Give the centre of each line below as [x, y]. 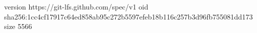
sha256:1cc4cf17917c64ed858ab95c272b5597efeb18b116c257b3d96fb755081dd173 [128, 16]
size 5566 [18, 26]
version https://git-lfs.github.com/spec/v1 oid [76, 6]
